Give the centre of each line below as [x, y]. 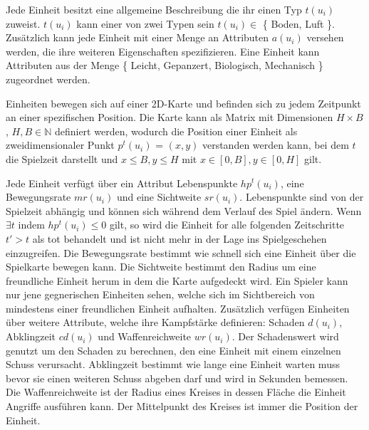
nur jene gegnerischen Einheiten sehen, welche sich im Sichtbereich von [160, 294]
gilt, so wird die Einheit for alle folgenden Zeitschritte [227, 225]
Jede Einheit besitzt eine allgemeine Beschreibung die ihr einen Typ [154, 9]
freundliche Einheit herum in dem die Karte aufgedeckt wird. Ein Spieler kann [177, 280]
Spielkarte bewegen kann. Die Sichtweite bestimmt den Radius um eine [161, 267]
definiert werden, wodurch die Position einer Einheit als [176, 131]
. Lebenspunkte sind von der [302, 197]
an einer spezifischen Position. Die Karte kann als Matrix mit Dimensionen [170, 117]
